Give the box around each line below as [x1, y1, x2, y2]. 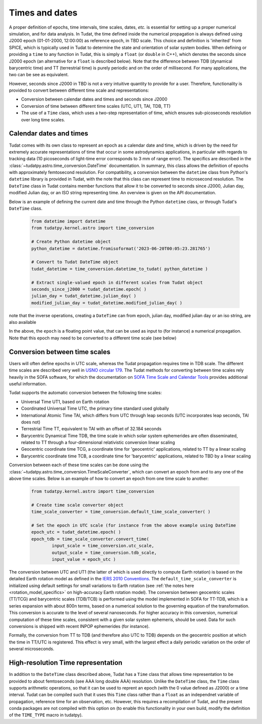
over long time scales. [21, 117, 65, 122]
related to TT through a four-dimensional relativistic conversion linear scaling [21, 439, 175, 445]
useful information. [9, 381, 47, 387]
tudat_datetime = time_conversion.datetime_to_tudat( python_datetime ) [31, 266, 208, 271]
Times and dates [9, 7, 78, 18]
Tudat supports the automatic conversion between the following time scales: [9, 390, 162, 396]
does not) [21, 419, 41, 425]
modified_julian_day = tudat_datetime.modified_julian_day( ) [31, 300, 182, 305]
